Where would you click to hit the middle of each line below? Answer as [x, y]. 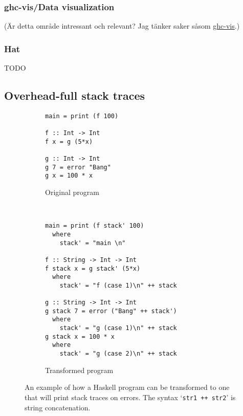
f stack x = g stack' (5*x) [93, 268]
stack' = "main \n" [93, 243]
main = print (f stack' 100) [95, 226]
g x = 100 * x [69, 176]
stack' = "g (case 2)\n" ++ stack [118, 354]
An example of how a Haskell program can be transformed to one [127, 387]
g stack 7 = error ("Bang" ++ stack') [111, 311]
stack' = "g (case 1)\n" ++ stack [118, 328]
